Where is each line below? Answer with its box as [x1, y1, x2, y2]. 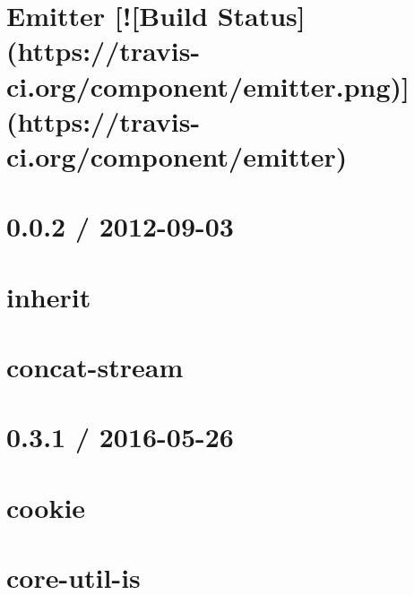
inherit [6, 278, 91, 315]
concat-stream [6, 349, 184, 385]
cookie [6, 488, 86, 525]
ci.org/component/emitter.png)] [6, 67, 410, 104]
